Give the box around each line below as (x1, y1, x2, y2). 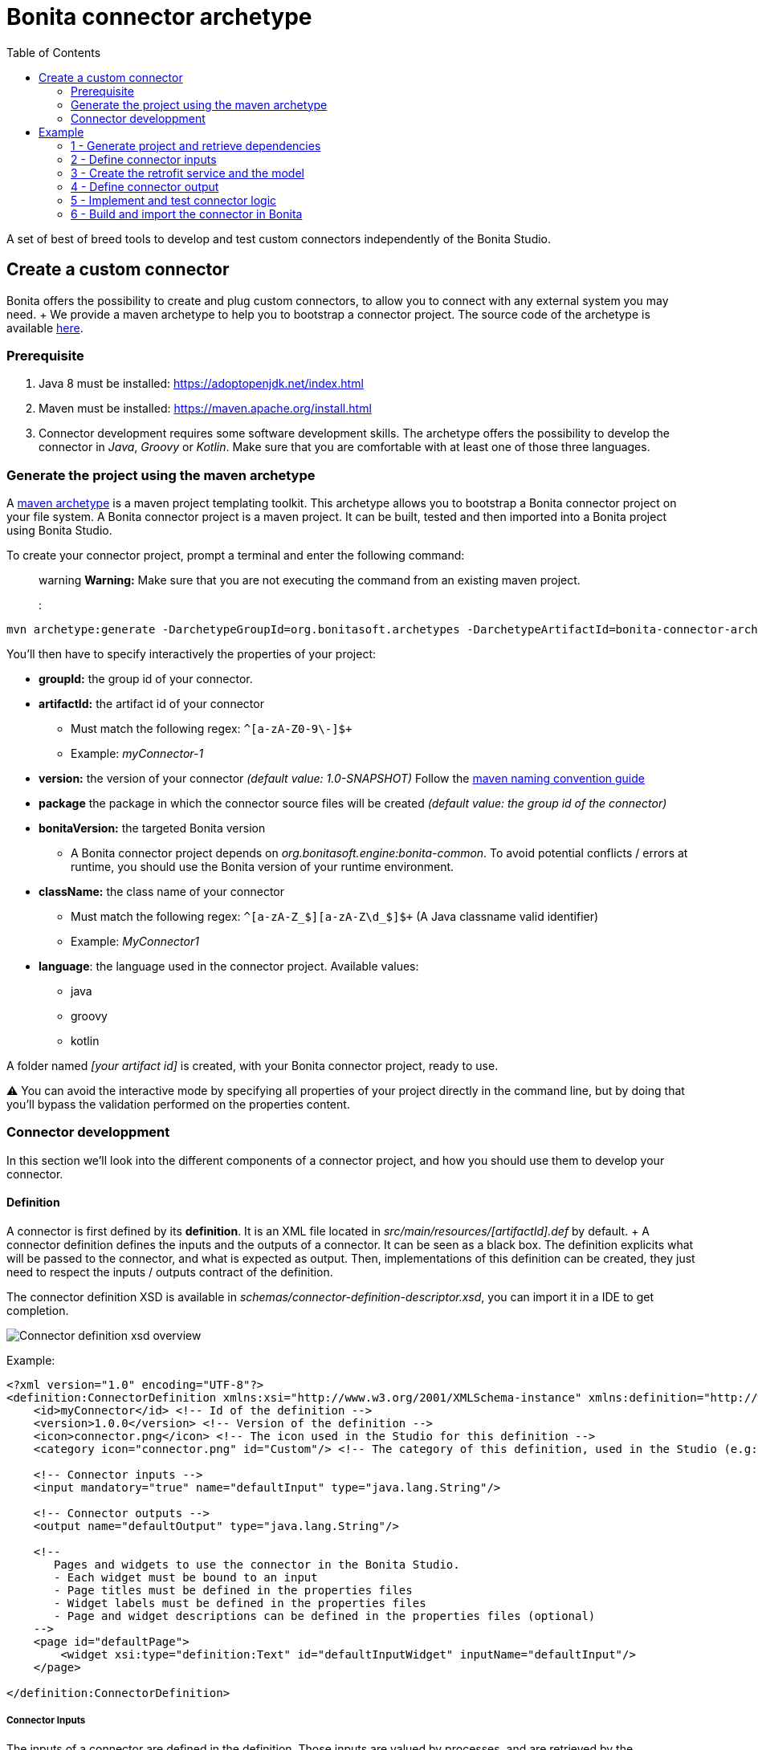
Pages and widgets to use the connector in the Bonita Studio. (54, 1558, 460, 1572)
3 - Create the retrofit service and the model (71, 165, 304, 180)
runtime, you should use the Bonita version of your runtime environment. (71, 860, 454, 874)
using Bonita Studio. (6, 523, 112, 538)
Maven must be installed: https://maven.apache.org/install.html (39, 401, 372, 416)
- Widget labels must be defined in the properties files (54, 1597, 426, 1610)
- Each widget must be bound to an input (54, 1571, 318, 1585)
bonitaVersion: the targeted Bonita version (39, 821, 266, 836)
